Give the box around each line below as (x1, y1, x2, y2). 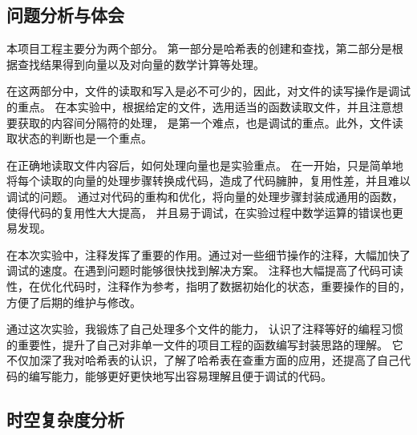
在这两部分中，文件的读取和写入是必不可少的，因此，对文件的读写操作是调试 (6, 83, 411, 99)
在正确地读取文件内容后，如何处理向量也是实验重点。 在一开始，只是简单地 (6, 156, 403, 173)
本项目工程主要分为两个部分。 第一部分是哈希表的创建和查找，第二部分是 (6, 40, 392, 57)
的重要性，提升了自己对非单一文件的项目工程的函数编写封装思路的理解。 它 (6, 336, 403, 352)
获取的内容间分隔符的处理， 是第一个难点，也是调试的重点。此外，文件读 (17, 114, 403, 131)
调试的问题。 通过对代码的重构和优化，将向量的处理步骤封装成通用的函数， (6, 187, 403, 204)
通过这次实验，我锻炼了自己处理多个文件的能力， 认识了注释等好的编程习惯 (6, 320, 403, 337)
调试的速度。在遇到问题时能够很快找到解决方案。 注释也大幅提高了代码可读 (6, 262, 403, 279)
